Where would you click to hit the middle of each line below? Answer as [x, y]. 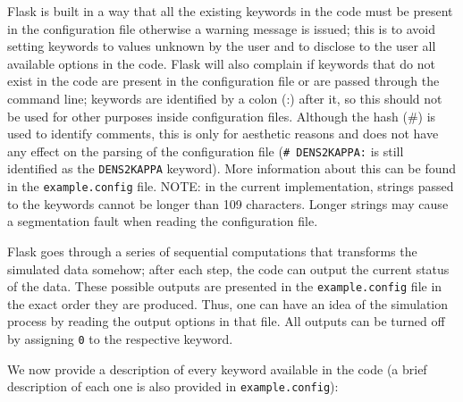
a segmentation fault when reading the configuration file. [163, 221]
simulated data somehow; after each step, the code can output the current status [228, 268]
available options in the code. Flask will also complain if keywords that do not [221, 63]
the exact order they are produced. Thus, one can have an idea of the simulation [228, 303]
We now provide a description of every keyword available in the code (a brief [217, 368]
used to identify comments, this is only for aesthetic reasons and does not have [223, 134]
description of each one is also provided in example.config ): [173, 386]
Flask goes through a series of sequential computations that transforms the [212, 251]
